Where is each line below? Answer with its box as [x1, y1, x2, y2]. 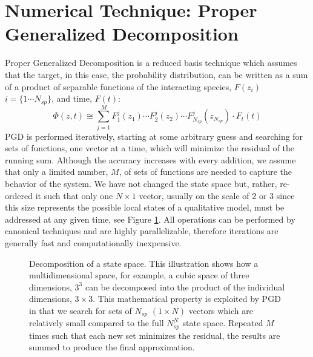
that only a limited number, [5, 165, 108, 178]
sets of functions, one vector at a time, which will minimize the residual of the [5, 142, 294, 154]
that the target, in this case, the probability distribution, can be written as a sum [5, 68, 308, 80]
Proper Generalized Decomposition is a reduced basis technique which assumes [5, 56, 297, 69]
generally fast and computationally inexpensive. [5, 237, 182, 249]
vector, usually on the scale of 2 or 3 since [139, 189, 295, 201]
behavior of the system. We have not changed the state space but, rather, [5, 177, 277, 190]
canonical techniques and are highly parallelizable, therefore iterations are [5, 224, 278, 237]
